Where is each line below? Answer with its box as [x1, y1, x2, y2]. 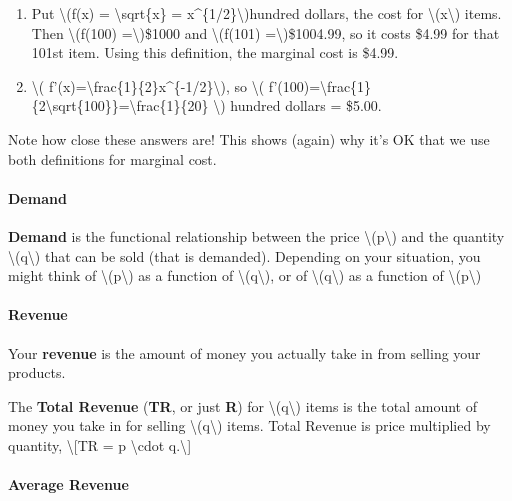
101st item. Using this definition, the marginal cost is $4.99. [31, 42, 399, 63]
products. [8, 362, 66, 383]
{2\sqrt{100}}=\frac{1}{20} [31, 95, 209, 116]
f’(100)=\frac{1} [268, 75, 372, 96]
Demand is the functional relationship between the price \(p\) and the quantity [8, 225, 505, 246]
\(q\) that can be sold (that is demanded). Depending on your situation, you [8, 245, 481, 266]
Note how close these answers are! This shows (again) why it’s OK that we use [8, 128, 490, 149]
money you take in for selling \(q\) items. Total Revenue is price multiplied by [8, 415, 491, 436]
